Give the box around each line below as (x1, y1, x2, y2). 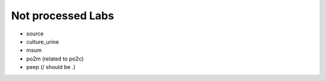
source (26, 30, 44, 37)
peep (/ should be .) (26, 64, 75, 71)
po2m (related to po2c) (26, 55, 84, 62)
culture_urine (26, 38, 59, 45)
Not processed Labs (11, 9, 114, 22)
